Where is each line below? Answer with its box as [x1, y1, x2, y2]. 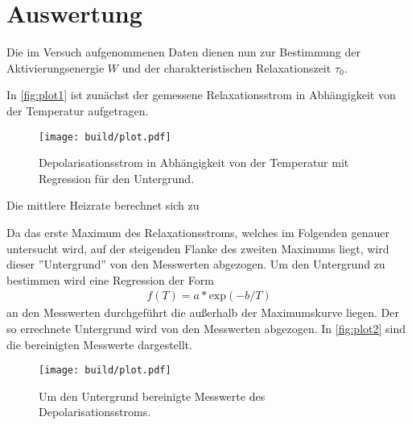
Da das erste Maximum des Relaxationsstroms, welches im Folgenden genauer [6, 223, 390, 240]
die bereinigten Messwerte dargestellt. [6, 335, 192, 352]
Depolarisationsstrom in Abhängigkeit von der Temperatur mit [39, 154, 349, 171]
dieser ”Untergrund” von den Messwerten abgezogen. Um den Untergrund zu [6, 256, 385, 273]
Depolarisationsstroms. [39, 403, 151, 420]
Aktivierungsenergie [6, 59, 105, 76]
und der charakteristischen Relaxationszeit [122, 59, 332, 76]
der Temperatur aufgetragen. [6, 102, 149, 119]
